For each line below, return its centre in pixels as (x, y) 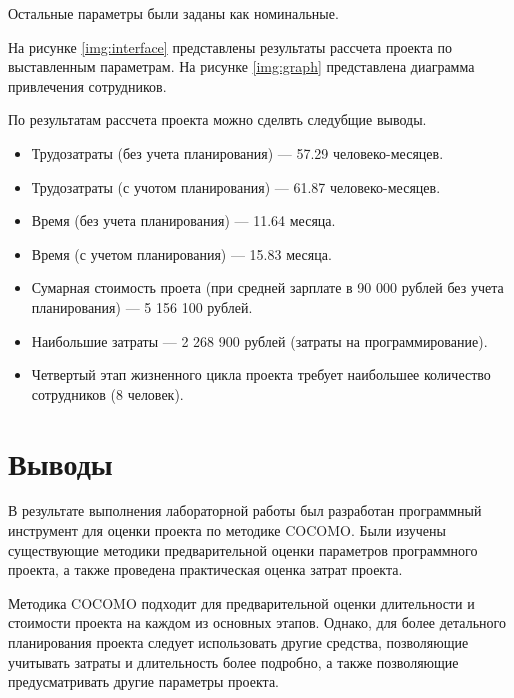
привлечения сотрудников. (87, 85)
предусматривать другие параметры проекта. (143, 681)
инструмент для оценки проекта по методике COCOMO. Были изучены (227, 530)
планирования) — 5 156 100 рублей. (142, 306)
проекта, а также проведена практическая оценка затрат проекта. (205, 569)
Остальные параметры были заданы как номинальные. (173, 13)
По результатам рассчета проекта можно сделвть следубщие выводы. (217, 119)
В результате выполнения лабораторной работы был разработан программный (245, 510)
